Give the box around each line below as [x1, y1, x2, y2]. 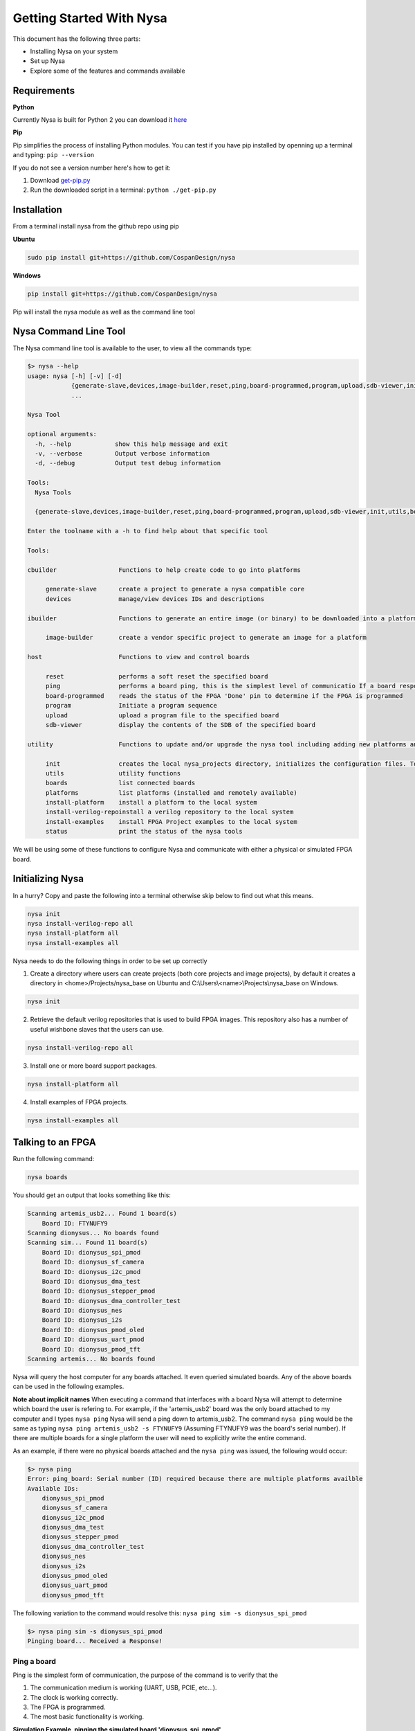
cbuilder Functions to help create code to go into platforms [27, 566, 301, 574]
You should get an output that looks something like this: [12, 1191, 171, 1199]
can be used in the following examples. [12, 1382, 124, 1391]
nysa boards [27, 1174, 68, 1181]
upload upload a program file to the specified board [45, 711, 279, 719]
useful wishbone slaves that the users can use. [30, 1025, 164, 1033]
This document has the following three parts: [12, 35, 141, 43]
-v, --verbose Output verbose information [35, 450, 210, 457]
